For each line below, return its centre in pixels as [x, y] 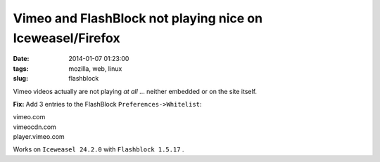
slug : [20, 79]
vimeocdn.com [34, 127]
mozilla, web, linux [95, 68]
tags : [21, 68]
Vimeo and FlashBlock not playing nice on [138, 18]
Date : [21, 59]
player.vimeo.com [39, 137]
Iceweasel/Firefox [66, 38]
